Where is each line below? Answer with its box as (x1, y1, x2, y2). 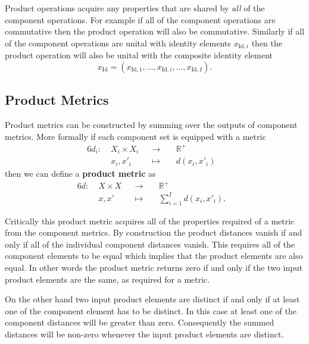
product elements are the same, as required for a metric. (5, 273, 210, 285)
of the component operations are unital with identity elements (5, 36, 231, 49)
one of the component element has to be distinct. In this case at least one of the (5, 304, 296, 317)
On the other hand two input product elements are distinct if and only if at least (5, 293, 300, 305)
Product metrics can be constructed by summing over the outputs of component (5, 118, 298, 131)
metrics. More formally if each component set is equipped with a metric (5, 130, 266, 142)
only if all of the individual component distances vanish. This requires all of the (5, 237, 295, 250)
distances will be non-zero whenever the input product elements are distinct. (5, 328, 284, 340)
